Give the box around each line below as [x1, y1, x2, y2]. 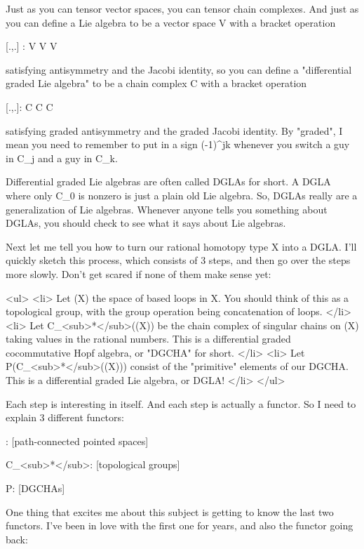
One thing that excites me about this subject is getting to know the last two [6, 504, 334, 519]
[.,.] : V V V [6, 39, 58, 53]
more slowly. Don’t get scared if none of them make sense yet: [6, 266, 271, 281]
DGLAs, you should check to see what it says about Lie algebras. [6, 216, 286, 230]
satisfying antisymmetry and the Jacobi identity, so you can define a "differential [6, 62, 352, 77]
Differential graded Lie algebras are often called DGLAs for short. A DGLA [6, 174, 331, 189]
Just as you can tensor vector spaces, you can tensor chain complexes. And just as [6, 1, 359, 15]
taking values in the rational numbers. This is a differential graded [6, 331, 291, 346]
